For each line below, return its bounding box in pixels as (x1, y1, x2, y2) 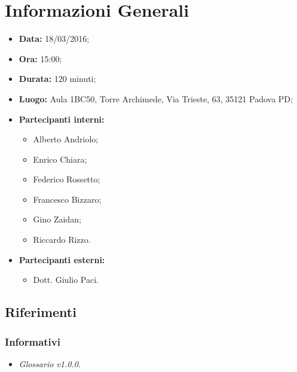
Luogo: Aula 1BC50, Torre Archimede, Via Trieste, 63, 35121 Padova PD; (19, 92, 293, 105)
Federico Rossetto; (33, 173, 100, 185)
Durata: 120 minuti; (19, 72, 96, 85)
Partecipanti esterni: (19, 253, 105, 266)
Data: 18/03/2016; (19, 32, 90, 45)
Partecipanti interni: (19, 112, 105, 125)
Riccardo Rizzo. (33, 233, 91, 246)
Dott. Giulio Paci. (33, 273, 99, 286)
